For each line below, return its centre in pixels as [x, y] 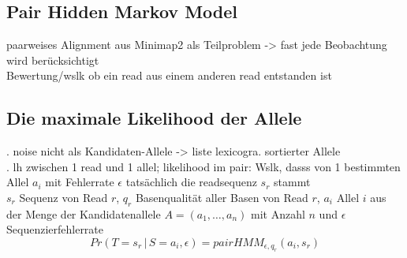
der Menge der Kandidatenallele [84, 213]
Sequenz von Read [63, 197]
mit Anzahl [278, 213]
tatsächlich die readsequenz [191, 182]
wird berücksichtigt [53, 60]
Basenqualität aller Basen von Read [222, 197]
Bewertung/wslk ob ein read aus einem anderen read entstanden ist [169, 75]
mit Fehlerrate [80, 182]
